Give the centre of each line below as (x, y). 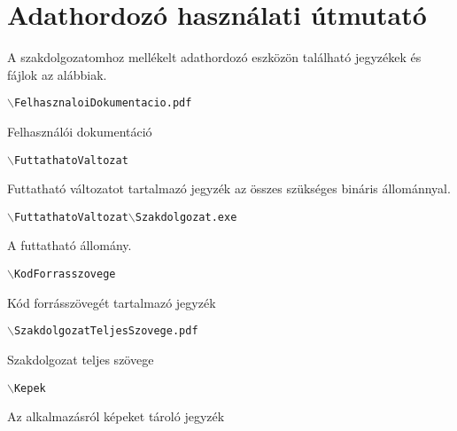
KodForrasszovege (65, 274)
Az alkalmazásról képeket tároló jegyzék (116, 416)
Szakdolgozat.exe (186, 217)
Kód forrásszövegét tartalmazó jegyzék (112, 302)
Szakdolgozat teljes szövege (81, 359)
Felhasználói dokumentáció (80, 131)
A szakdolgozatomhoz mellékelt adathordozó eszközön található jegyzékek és (214, 57)
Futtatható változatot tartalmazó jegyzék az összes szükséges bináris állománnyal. (229, 188)
